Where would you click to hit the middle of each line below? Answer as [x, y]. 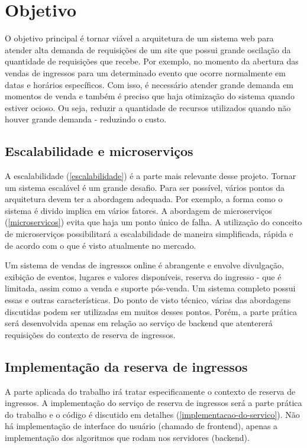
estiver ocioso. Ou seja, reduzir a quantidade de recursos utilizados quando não [148, 107]
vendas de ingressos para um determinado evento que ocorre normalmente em [145, 72]
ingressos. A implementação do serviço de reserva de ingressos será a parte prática [153, 403]
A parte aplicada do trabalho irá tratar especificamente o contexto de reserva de [150, 391]
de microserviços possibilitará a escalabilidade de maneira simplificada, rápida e [149, 234]
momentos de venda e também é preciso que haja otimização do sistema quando [150, 96]
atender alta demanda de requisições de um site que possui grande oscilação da [148, 49]
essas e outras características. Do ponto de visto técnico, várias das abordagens [148, 300]
